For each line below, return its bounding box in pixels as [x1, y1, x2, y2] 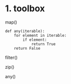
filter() [5, 55, 18, 60]
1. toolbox [5, 3, 45, 14]
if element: [23, 37, 47, 42]
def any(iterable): [5, 28, 45, 33]
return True [31, 41, 56, 47]
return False [14, 46, 41, 51]
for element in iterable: [14, 33, 67, 38]
